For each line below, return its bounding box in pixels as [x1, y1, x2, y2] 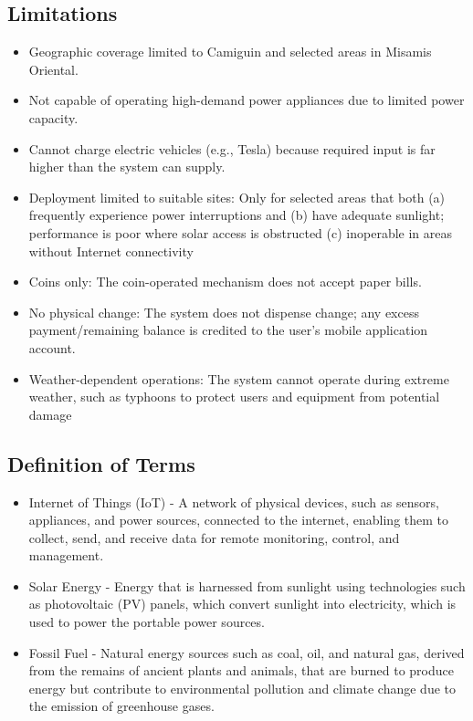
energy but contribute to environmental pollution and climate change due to [28, 678, 457, 697]
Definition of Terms [7, 449, 195, 477]
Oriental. [28, 59, 79, 78]
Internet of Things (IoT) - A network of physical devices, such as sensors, [28, 492, 439, 511]
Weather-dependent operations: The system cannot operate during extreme [28, 369, 449, 388]
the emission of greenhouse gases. [28, 696, 215, 716]
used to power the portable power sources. [28, 612, 265, 632]
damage [28, 404, 72, 423]
